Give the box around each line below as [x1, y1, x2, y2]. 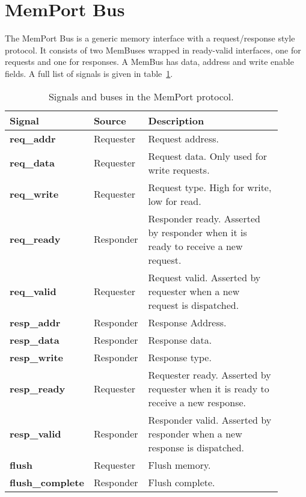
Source [93, 113, 126, 127]
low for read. [148, 194, 201, 208]
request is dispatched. [148, 297, 239, 312]
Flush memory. [148, 457, 211, 472]
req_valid [10, 284, 57, 298]
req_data [10, 156, 55, 169]
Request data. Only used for [148, 148, 267, 163]
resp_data [10, 332, 60, 347]
